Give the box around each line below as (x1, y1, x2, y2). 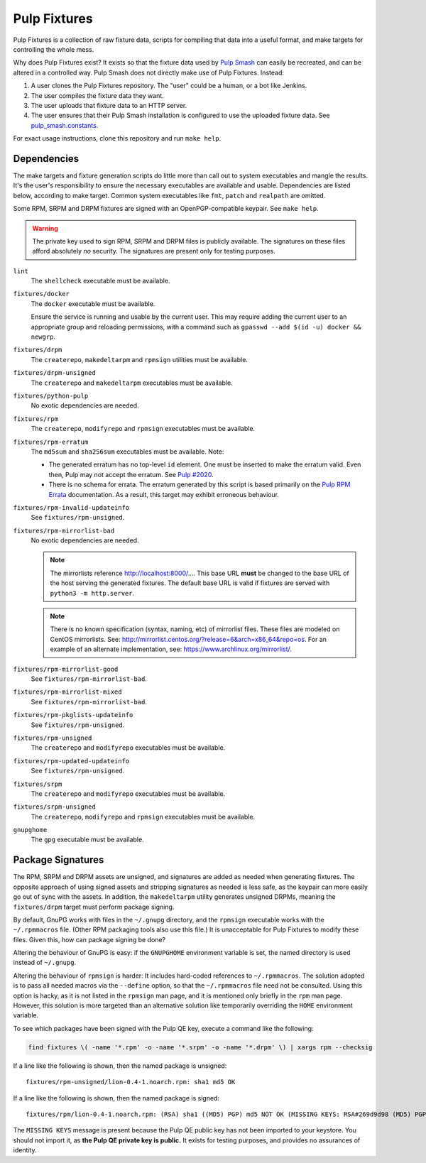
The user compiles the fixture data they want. (31, 91, 165, 99)
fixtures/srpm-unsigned (13, 803, 96, 811)
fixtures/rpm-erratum (13, 437, 89, 446)
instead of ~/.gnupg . (13, 959, 77, 967)
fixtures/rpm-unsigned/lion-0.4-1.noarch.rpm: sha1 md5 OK (26, 1078, 236, 1086)
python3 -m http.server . (50, 589, 135, 597)
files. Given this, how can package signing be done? (13, 935, 166, 944)
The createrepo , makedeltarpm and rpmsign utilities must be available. (31, 355, 248, 364)
